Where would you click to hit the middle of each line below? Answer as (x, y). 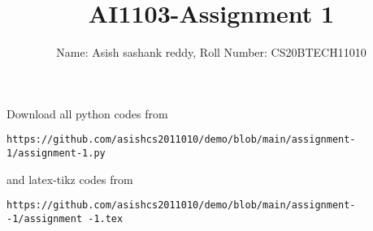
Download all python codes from (87, 113)
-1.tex (106, 218)
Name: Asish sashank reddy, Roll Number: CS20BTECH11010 (211, 52)
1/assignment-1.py (56, 153)
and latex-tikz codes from (70, 179)
